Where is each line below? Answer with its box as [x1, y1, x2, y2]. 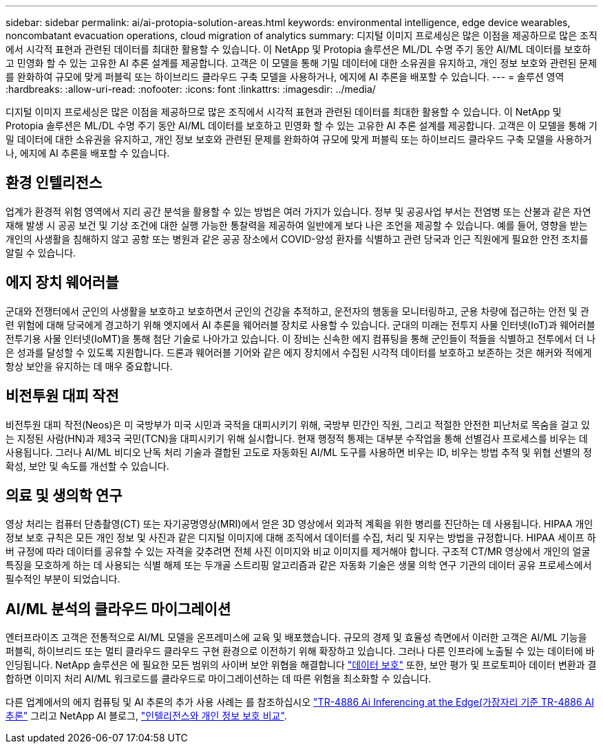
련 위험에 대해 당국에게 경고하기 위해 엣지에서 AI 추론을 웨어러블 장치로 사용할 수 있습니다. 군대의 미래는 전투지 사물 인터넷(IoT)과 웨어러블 [6, 318, 595, 331]
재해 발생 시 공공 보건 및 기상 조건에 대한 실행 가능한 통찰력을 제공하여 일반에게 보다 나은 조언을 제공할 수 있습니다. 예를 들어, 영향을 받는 [6, 219, 588, 231]
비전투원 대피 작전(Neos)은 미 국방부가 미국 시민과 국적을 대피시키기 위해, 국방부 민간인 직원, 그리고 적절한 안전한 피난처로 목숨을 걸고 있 [6, 418, 590, 431]
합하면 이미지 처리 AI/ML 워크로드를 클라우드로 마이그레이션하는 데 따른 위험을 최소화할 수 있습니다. [6, 673, 432, 685]
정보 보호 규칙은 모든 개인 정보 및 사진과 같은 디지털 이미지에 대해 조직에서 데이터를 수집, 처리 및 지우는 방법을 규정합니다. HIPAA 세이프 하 [6, 532, 596, 544]
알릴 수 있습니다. [6, 246, 76, 259]
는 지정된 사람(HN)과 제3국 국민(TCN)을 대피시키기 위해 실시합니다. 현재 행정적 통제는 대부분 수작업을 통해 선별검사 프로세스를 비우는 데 [6, 432, 588, 444]
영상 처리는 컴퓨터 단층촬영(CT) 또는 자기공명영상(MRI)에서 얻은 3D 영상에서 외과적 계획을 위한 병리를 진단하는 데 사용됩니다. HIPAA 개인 [6, 518, 593, 530]
